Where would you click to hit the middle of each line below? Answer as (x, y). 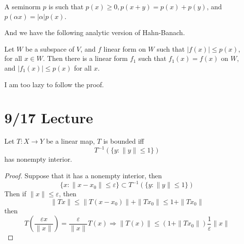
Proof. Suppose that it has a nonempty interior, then (83, 175)
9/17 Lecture (49, 118)
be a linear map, (70, 141)
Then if (15, 194)
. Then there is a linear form (85, 58)
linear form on (125, 48)
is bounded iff (124, 141)
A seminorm (23, 6)
